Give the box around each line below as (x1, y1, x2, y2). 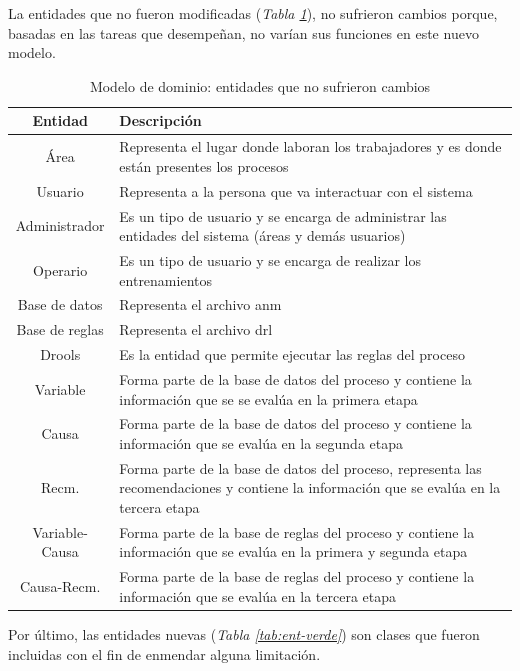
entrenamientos (119, 269, 212, 290)
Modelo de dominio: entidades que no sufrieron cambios (89, 75, 431, 96)
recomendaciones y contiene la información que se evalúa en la (119, 477, 501, 498)
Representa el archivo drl (119, 319, 273, 340)
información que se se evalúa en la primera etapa (119, 388, 418, 409)
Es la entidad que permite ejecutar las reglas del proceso (119, 344, 465, 365)
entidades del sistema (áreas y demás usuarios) (119, 225, 406, 246)
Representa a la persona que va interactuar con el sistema (119, 180, 473, 201)
